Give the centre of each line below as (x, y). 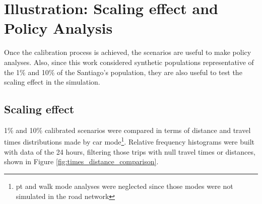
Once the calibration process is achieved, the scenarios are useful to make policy (128, 52)
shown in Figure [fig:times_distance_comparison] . (81, 161)
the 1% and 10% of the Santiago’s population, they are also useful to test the (123, 72)
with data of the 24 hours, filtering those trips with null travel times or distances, (130, 151)
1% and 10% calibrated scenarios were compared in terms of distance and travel (127, 130)
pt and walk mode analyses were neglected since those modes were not (124, 186)
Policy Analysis (58, 28)
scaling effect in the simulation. (52, 82)
